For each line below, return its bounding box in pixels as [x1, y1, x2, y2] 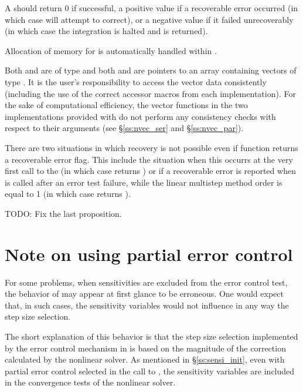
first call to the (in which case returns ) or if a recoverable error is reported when [5, 165, 296, 177]
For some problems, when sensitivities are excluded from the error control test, [5, 276, 288, 288]
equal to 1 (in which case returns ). [5, 187, 131, 200]
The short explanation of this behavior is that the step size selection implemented [5, 330, 298, 342]
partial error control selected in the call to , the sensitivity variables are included [5, 364, 295, 377]
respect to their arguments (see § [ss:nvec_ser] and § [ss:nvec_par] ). [5, 122, 244, 134]
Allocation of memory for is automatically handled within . [5, 44, 217, 56]
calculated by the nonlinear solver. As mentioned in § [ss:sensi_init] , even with [5, 353, 285, 366]
